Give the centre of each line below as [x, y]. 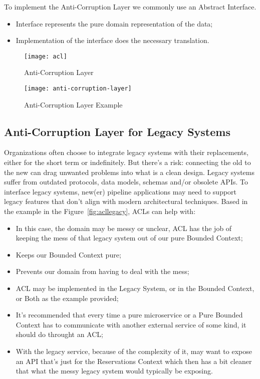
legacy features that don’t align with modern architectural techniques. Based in [126, 201]
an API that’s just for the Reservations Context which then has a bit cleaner [134, 361]
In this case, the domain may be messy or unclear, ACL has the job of [124, 228]
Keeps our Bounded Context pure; [68, 254]
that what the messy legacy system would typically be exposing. [114, 371]
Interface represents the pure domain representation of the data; [114, 23]
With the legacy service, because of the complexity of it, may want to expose [134, 351]
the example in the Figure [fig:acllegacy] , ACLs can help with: [100, 211]
